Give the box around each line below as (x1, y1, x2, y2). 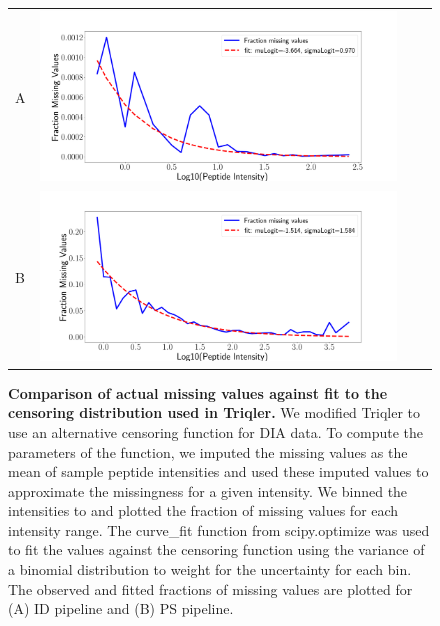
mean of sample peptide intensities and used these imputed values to (8, 461, 429, 482)
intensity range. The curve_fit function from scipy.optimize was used (8, 519, 430, 540)
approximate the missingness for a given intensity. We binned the (8, 480, 408, 501)
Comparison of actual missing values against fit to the (8, 382, 388, 403)
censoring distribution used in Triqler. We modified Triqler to (8, 402, 420, 423)
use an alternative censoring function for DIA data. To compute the (8, 421, 424, 442)
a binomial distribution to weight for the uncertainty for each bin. (8, 559, 412, 580)
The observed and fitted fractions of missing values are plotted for (8, 578, 413, 599)
